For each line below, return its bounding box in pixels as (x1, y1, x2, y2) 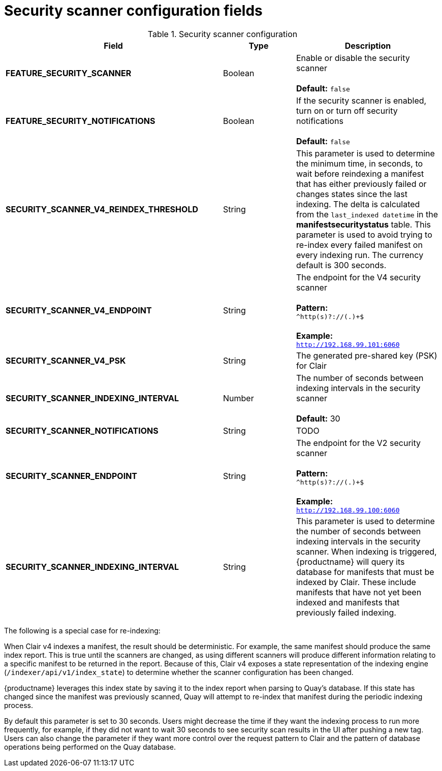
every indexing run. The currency (296, 249, 424, 260)
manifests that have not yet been (296, 587, 422, 597)
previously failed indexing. (296, 607, 396, 618)
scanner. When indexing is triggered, (296, 546, 437, 557)
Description (344, 40, 391, 51)
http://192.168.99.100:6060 (296, 506, 400, 514)
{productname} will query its (296, 556, 405, 567)
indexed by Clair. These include (296, 576, 416, 587)
